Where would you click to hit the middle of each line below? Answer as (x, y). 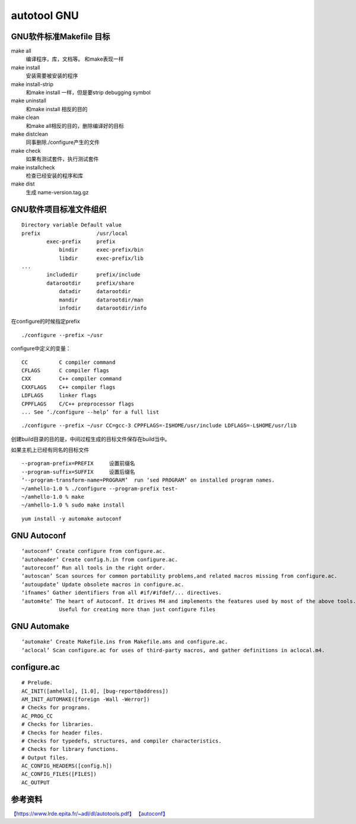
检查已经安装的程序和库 (54, 175)
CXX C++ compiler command (71, 379)
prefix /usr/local (75, 233)
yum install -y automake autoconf (71, 518)
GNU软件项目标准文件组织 (59, 209)
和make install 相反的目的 (57, 109)
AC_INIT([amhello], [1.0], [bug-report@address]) (95, 691)
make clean (25, 117)
